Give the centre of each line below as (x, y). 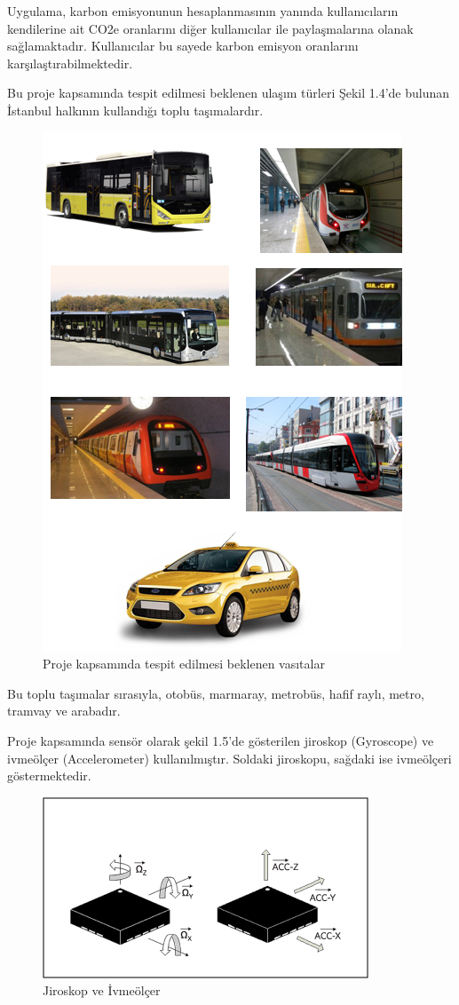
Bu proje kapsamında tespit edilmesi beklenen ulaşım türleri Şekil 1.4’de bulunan (229, 93)
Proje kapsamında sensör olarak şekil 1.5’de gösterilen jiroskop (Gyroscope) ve (221, 740)
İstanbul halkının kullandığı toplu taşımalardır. (135, 110)
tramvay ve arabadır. (64, 711)
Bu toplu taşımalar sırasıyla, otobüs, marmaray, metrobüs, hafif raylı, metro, (216, 693)
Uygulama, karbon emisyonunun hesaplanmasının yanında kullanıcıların (203, 11)
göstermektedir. (49, 776)
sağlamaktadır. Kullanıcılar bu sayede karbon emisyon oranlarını (183, 46)
